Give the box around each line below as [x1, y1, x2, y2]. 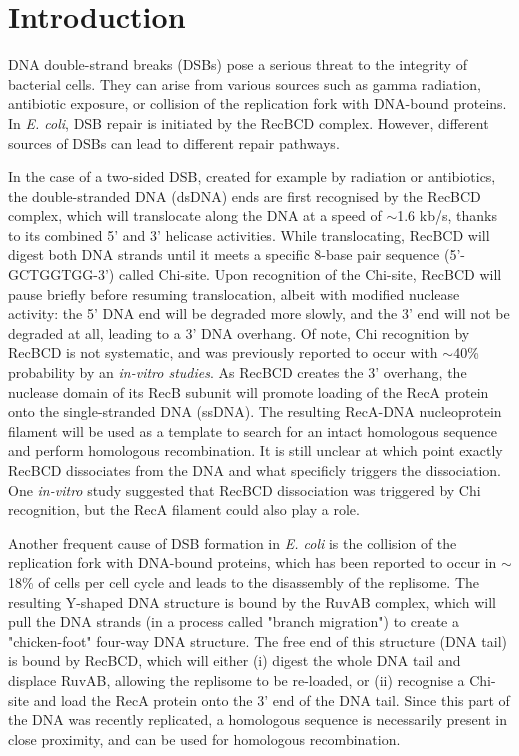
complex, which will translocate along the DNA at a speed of [8, 205, 382, 226]
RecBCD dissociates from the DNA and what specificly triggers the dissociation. [8, 460, 501, 480]
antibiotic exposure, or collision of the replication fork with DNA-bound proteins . [8, 93, 507, 114]
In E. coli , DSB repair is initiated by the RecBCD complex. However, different [8, 112, 489, 133]
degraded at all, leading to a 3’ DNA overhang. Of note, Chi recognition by [8, 322, 470, 343]
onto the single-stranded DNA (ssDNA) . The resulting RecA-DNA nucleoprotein [8, 401, 502, 422]
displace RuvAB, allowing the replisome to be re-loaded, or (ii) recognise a [8, 669, 465, 690]
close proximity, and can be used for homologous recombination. [8, 728, 401, 749]
